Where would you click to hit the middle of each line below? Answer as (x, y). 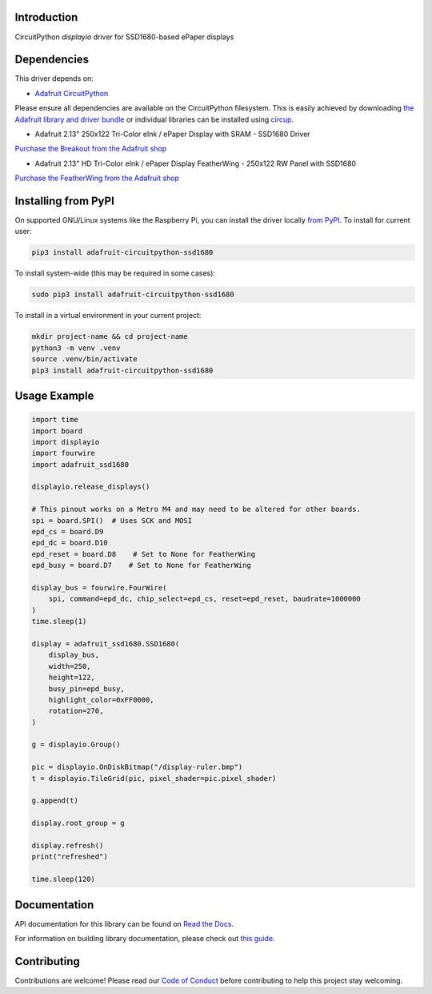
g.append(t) (55, 801)
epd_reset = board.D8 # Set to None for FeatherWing (144, 554)
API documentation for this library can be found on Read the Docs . (124, 924)
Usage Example (54, 395)
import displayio (66, 442)
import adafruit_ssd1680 (80, 464)
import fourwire (64, 453)
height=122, (72, 678)
